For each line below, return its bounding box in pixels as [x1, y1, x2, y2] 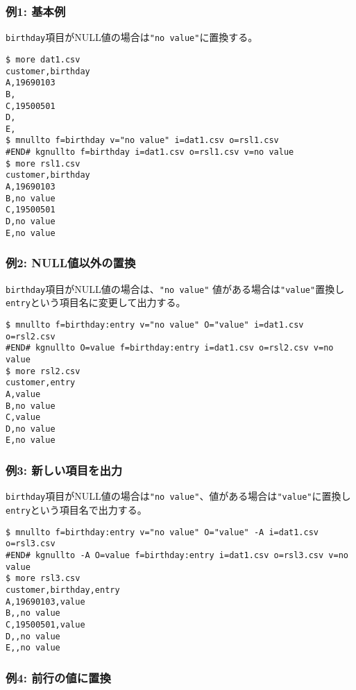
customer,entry [6, 378, 76, 388]
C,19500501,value [6, 619, 85, 630]
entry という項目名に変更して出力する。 [6, 295, 186, 310]
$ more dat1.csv [6, 54, 80, 65]
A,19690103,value [6, 596, 85, 607]
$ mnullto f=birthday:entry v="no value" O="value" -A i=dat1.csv [6, 527, 319, 537]
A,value [6, 389, 41, 399]
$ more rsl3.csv [6, 573, 80, 584]
